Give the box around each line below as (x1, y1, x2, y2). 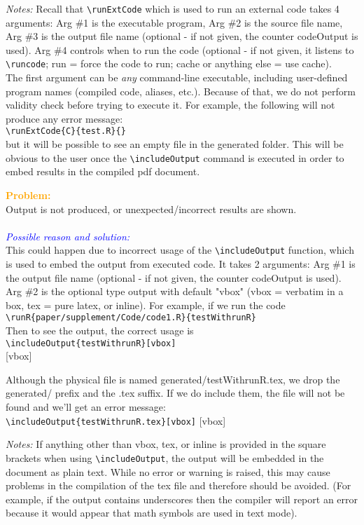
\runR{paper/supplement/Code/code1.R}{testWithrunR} (6, 313, 256, 323)
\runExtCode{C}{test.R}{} (6, 126, 126, 137)
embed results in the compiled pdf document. (6, 164, 200, 179)
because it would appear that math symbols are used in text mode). (6, 505, 297, 520)
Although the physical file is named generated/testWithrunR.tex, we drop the (6, 371, 340, 386)
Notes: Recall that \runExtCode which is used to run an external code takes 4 (6, 1, 339, 15)
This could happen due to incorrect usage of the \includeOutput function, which (6, 243, 354, 257)
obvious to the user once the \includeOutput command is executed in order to (6, 150, 344, 165)
